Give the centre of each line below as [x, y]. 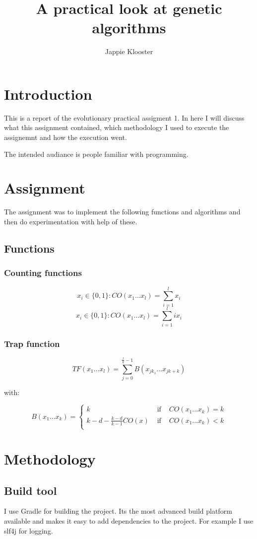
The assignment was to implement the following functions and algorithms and [122, 212]
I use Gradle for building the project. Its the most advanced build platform [118, 511]
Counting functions [43, 273]
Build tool [31, 490]
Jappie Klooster [129, 51]
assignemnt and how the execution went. [65, 137]
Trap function [32, 343]
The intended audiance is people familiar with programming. [96, 154]
